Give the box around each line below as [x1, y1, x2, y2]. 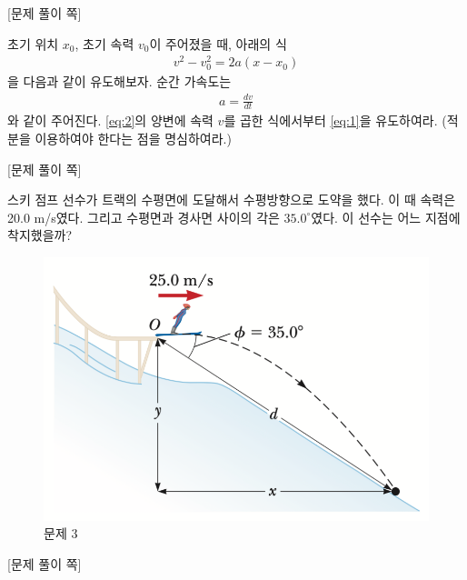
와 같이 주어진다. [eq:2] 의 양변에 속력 [7, 111, 214, 130]
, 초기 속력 [75, 34, 134, 53]
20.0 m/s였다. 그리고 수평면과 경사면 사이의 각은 [7, 207, 280, 226]
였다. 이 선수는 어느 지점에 [311, 207, 461, 226]
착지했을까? [7, 225, 73, 245]
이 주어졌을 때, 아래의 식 [149, 34, 287, 53]
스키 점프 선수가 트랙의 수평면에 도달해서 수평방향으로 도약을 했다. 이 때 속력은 [7, 190, 456, 209]
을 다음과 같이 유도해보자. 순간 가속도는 [7, 72, 232, 91]
